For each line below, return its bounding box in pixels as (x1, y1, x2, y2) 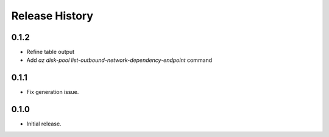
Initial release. (26, 120, 62, 127)
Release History (11, 9, 94, 22)
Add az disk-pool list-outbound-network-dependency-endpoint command (26, 56, 213, 64)
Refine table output (26, 48, 75, 56)
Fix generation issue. (26, 89, 79, 96)
